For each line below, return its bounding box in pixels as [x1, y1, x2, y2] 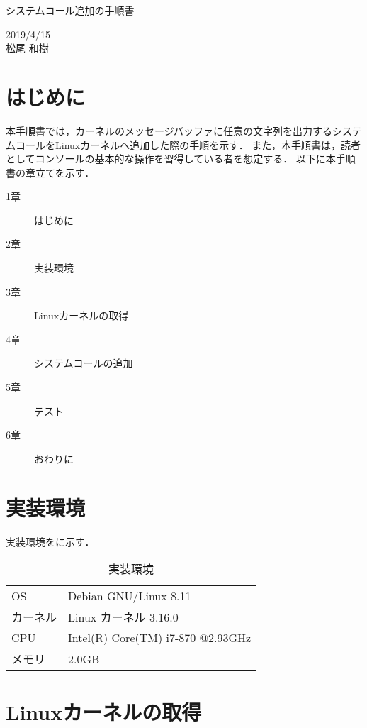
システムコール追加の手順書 [6, 3, 135, 17]
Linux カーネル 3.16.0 [68, 609, 179, 626]
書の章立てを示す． [6, 165, 95, 180]
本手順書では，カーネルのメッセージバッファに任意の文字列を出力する [6, 123, 332, 138]
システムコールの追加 [34, 355, 133, 370]
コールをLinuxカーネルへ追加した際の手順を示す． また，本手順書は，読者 [15, 137, 361, 152]
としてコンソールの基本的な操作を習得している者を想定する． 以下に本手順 [6, 151, 356, 166]
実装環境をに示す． [6, 534, 95, 548]
